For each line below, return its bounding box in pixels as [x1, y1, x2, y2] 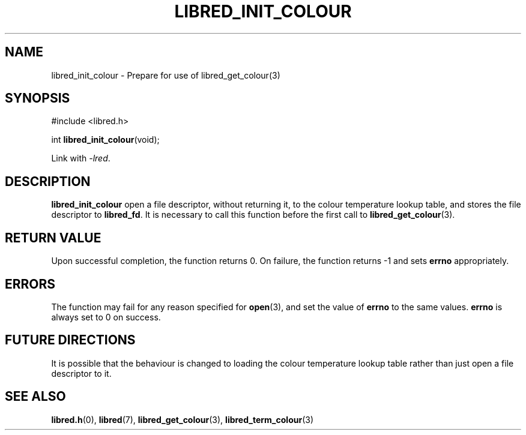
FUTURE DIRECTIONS [5, 332, 136, 348]
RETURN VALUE [5, 230, 101, 245]
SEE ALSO [5, 389, 66, 404]
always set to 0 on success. [51, 311, 161, 322]
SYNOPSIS [5, 91, 70, 106]
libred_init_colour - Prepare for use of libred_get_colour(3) [51, 70, 280, 80]
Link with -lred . [51, 153, 110, 164]
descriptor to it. [51, 368, 112, 379]
